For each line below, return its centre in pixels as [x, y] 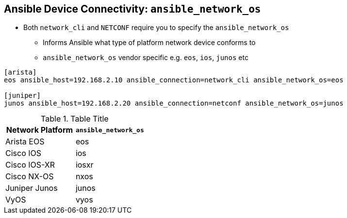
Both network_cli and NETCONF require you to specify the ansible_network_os [156, 28]
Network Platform [40, 130]
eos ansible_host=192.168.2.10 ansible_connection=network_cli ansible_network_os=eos [174, 80]
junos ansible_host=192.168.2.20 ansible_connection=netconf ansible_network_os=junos [174, 103]
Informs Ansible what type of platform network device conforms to [149, 43]
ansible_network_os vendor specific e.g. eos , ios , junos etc [146, 58]
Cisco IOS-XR [30, 165]
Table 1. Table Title [75, 119]
